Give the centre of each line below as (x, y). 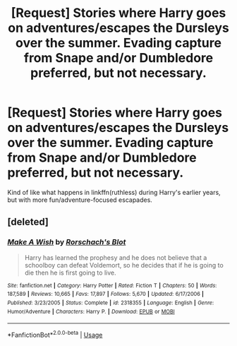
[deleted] (28, 222)
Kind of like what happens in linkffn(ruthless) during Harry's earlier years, (114, 192)
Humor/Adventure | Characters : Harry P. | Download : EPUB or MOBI (91, 311)
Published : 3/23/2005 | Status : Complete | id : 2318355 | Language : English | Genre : (111, 303)
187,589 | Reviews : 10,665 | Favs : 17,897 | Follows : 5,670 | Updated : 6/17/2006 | (106, 294)
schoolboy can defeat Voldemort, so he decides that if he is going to (124, 265)
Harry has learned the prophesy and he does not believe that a (116, 257)
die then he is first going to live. (70, 273)
